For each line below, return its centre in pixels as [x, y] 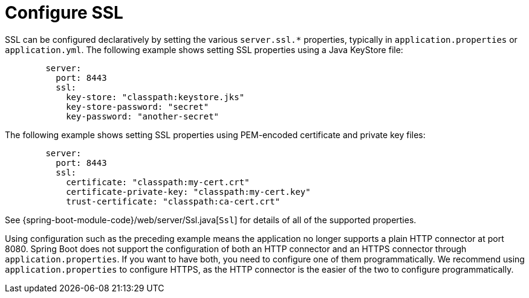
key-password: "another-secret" [143, 116]
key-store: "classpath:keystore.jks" [155, 97]
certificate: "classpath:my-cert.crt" [158, 182]
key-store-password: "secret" [138, 106]
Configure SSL [64, 13]
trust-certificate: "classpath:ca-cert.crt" [173, 201]
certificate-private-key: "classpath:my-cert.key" [188, 192]
